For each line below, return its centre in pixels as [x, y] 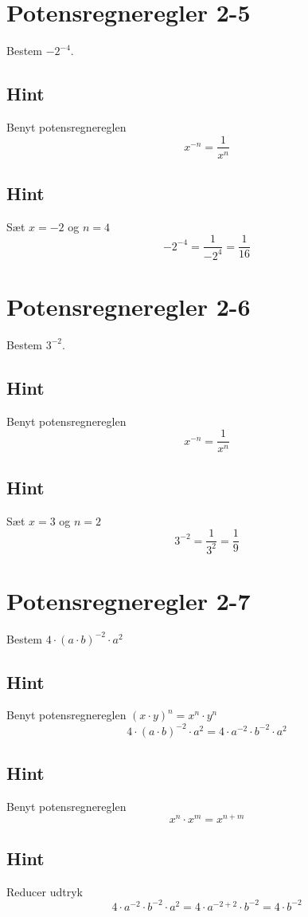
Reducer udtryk [45, 891]
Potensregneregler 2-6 [129, 306]
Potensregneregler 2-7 [129, 600]
